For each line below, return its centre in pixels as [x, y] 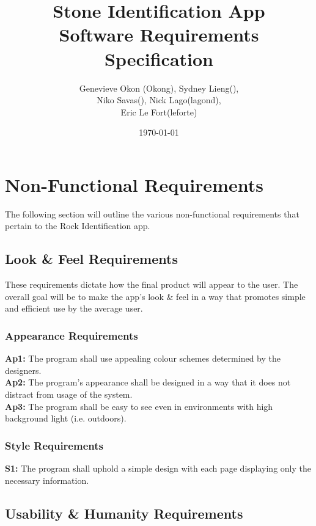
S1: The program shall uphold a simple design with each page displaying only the [158, 468]
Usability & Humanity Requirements [124, 513]
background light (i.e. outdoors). [66, 418]
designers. [23, 370]
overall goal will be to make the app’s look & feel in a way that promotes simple [155, 296]
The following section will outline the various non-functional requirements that [152, 214]
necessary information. [47, 480]
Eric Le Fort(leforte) [159, 111]
